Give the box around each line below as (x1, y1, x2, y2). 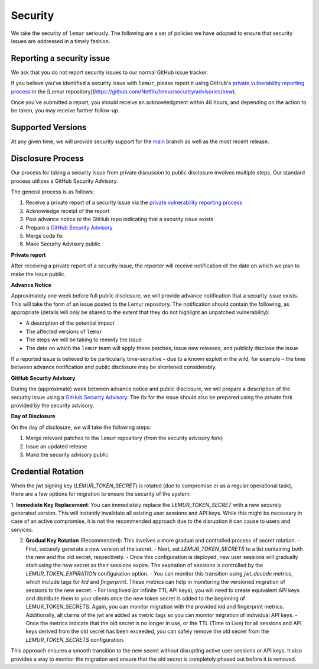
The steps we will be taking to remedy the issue (25, 336, 142, 343)
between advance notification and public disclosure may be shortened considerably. (11, 364, 217, 371)
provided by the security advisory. (11, 402, 95, 409)
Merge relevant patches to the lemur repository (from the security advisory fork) (25, 435, 223, 442)
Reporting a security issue (11, 53, 110, 63)
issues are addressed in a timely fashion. (11, 37, 110, 44)
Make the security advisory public (25, 451, 109, 458)
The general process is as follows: (11, 188, 95, 195)
